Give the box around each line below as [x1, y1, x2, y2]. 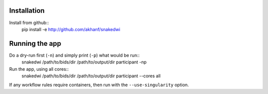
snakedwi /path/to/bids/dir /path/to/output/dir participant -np [21, 59, 147, 65]
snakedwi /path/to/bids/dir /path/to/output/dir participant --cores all [21, 73, 161, 79]
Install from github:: [9, 20, 49, 26]
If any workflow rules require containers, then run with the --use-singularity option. [9, 82, 189, 88]
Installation [9, 6, 45, 15]
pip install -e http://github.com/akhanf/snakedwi [21, 26, 121, 32]
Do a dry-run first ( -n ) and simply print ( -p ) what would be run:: [9, 52, 140, 58]
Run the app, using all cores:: [9, 66, 69, 72]
